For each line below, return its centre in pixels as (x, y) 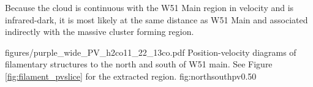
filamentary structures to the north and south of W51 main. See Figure (139, 64)
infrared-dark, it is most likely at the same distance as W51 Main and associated (156, 19)
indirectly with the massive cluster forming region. (100, 32)
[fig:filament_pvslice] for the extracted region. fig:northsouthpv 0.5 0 (131, 76)
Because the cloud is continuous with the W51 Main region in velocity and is (149, 7)
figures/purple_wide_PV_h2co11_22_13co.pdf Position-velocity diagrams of (151, 52)
